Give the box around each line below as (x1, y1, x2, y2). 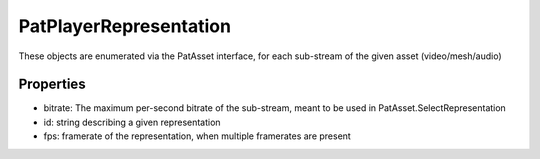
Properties (18, 76, 86, 93)
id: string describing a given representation (43, 116, 221, 128)
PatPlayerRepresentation (18, 15, 232, 37)
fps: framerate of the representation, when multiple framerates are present (43, 130, 352, 142)
